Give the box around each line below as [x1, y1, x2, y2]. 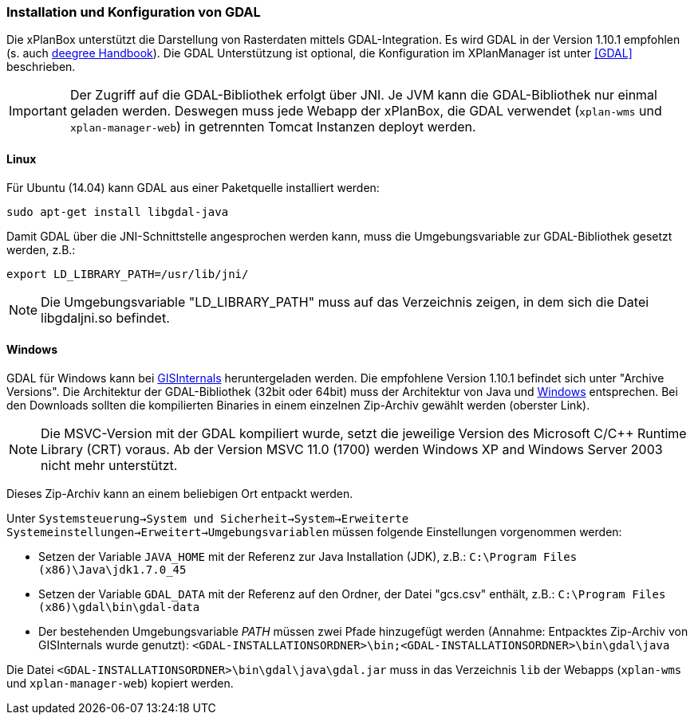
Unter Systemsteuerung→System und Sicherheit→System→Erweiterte [6, 511, 409, 525]
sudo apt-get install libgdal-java [6, 205, 229, 218]
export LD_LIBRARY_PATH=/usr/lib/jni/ [6, 267, 249, 280]
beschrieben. [6, 60, 76, 74]
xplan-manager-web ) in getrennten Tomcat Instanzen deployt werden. [69, 119, 476, 135]
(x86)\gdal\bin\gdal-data [38, 600, 200, 613]
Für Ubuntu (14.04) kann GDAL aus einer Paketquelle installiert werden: [6, 180, 380, 194]
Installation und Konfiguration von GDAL [6, 4, 261, 20]
